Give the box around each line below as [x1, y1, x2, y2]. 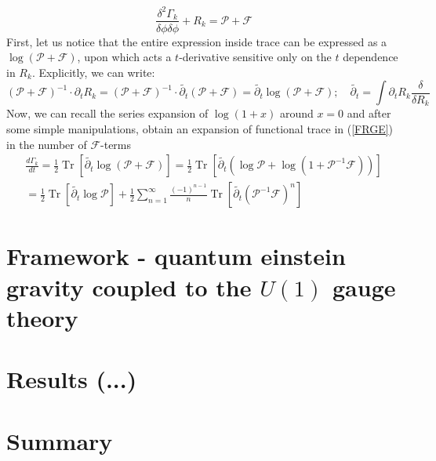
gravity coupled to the [6, 270, 252, 303]
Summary [6, 424, 113, 456]
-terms [100, 136, 132, 152]
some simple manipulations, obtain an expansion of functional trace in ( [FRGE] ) [6, 120, 394, 136]
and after [347, 105, 391, 122]
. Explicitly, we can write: [31, 64, 155, 80]
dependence [343, 49, 398, 65]
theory [6, 301, 78, 333]
